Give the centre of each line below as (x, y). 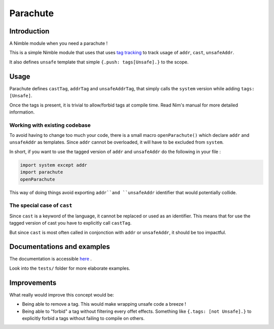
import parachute (42, 172)
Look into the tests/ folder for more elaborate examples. (70, 268)
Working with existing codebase (50, 125)
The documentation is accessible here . (51, 259)
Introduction (29, 31)
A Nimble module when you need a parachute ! (58, 44)
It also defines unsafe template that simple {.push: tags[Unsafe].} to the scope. (99, 62)
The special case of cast (41, 205)
